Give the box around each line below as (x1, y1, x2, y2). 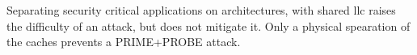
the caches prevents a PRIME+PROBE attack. (6, 33, 241, 50)
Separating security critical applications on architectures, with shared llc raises (6, 2, 396, 18)
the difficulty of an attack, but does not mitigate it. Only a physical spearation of (6, 17, 411, 34)
